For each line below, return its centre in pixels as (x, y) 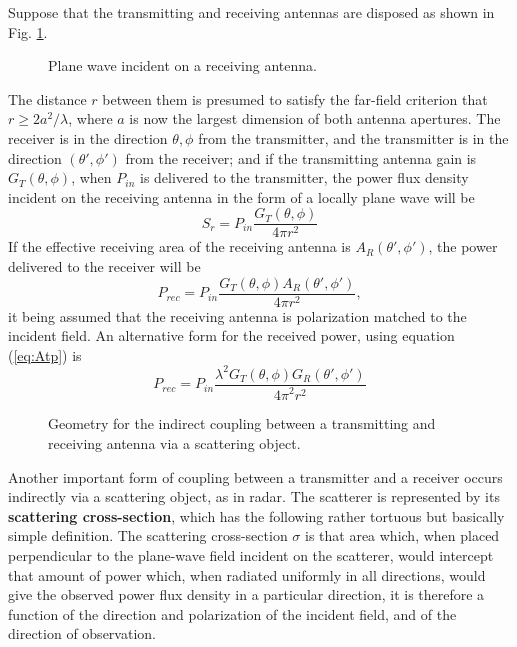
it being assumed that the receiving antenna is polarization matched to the (237, 315)
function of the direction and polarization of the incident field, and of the (232, 613)
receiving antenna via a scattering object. (174, 442)
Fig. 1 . (28, 31)
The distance (47, 98)
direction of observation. (82, 633)
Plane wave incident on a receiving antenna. (182, 65)
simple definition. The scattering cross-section (148, 535)
